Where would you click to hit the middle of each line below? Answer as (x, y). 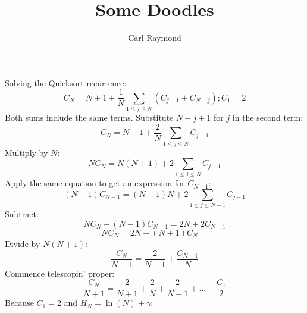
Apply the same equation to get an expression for (95, 183)
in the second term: (268, 118)
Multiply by (26, 152)
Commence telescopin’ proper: (60, 273)
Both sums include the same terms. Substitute (89, 118)
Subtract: (22, 214)
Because (19, 303)
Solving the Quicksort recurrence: (66, 82)
